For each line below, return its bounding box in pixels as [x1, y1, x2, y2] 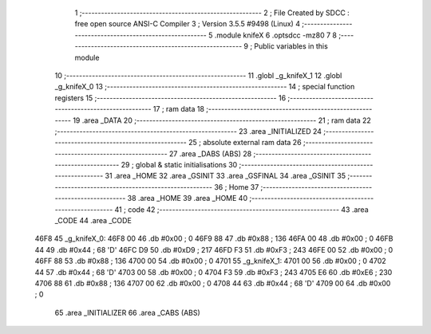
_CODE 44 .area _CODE [54, 216, 132, 226]
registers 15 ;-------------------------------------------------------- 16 [54, 92, 287, 103]
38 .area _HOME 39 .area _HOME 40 [127, 194, 247, 203]
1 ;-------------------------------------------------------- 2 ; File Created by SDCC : [74, 8, 350, 18]
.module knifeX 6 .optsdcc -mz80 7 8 [214, 30, 337, 40]
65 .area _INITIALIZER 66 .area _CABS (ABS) [54, 308, 201, 317]
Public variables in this [254, 41, 329, 51]
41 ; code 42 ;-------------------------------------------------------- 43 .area [114, 204, 369, 214]
